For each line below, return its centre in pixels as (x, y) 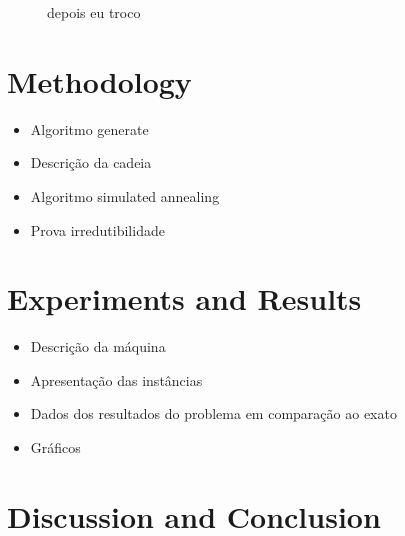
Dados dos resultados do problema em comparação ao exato (213, 413)
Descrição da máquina (98, 346)
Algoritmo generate (89, 128)
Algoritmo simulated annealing (125, 195)
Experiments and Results (184, 298)
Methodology (99, 80)
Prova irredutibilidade (97, 229)
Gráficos (55, 447)
